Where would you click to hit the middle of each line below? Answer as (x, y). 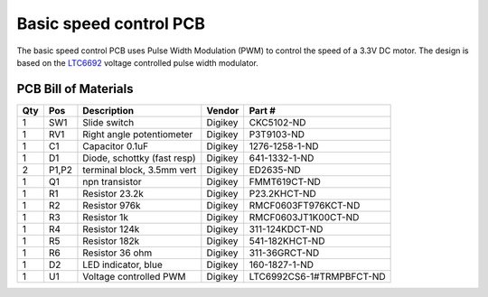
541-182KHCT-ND (287, 241)
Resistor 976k (112, 205)
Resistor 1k (105, 217)
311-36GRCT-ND (284, 253)
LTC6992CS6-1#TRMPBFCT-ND (317, 276)
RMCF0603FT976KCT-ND (305, 205)
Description (108, 110)
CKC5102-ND (277, 122)
